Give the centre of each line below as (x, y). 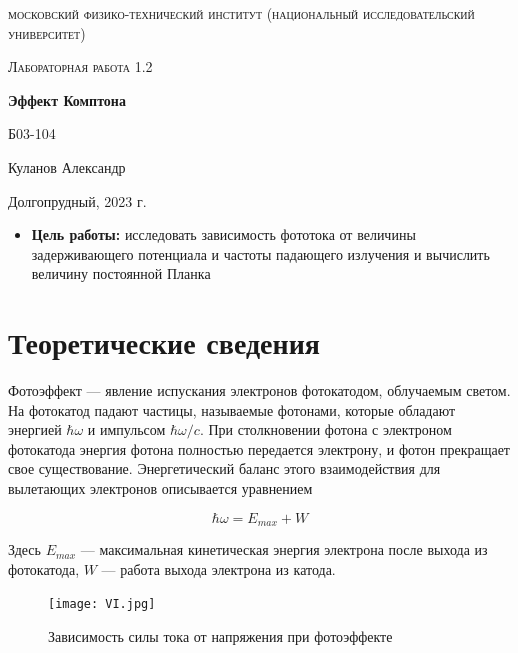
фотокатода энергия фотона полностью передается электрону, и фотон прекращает (259, 448)
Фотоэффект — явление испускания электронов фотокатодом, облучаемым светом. (259, 390)
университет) (47, 32)
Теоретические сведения (164, 342)
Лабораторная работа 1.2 (80, 66)
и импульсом (126, 429)
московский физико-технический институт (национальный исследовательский (241, 13)
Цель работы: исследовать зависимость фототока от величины (223, 234)
